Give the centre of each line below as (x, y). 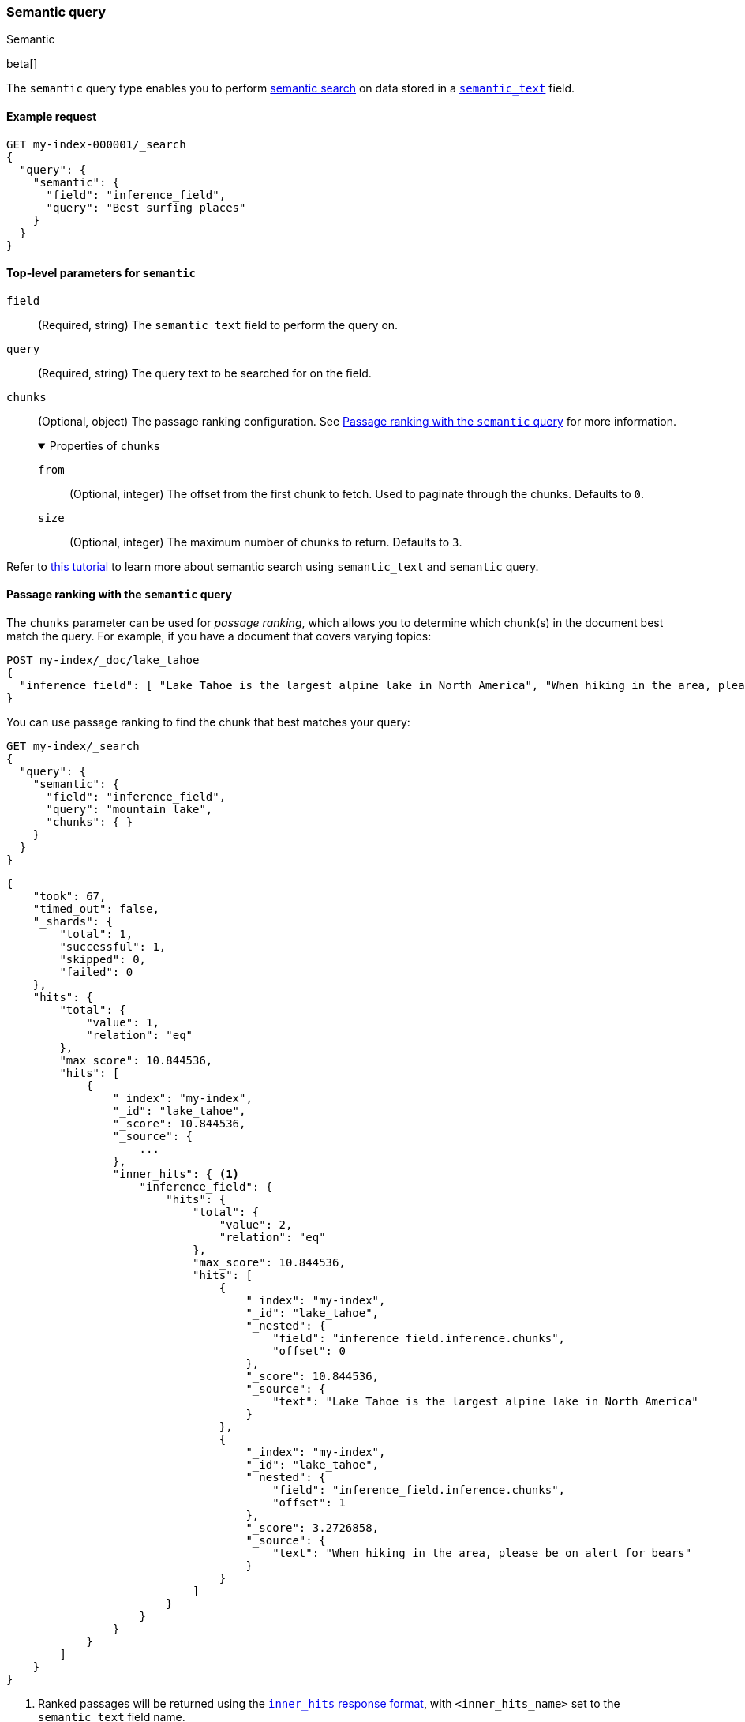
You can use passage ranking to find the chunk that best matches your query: (208, 722)
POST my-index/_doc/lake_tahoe (103, 660)
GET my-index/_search (73, 747)
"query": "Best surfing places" (146, 207)
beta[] (22, 64)
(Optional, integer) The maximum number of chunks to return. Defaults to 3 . (266, 542)
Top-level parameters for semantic (101, 273)
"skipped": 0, (103, 960)
